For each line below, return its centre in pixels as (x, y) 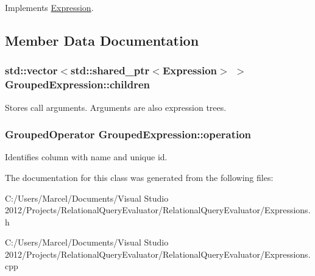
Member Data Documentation (102, 40)
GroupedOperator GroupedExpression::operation (128, 134)
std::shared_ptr (110, 70)
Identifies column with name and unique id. (86, 157)
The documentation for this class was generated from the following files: (139, 177)
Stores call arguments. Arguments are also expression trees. (116, 107)
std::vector (31, 70)
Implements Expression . (49, 7)
